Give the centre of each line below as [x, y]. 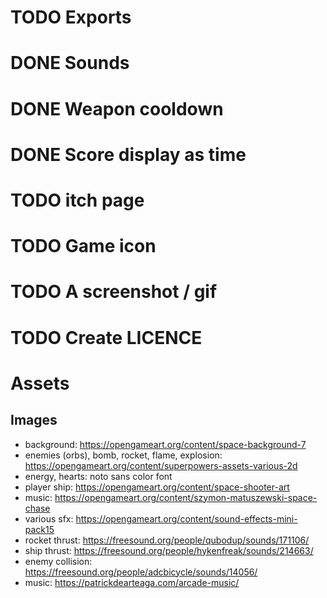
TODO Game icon [83, 246]
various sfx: [49, 518]
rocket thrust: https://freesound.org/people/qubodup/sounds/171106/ [167, 540]
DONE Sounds [70, 63]
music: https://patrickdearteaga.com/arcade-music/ [132, 582]
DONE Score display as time [128, 154]
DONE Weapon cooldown [117, 108]
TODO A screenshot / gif [114, 292]
